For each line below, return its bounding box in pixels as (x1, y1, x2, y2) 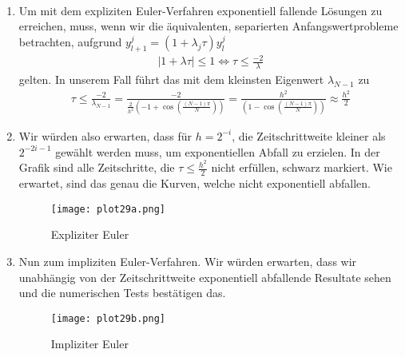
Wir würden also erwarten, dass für (18, 127, 193, 144)
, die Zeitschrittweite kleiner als (232, 127, 386, 144)
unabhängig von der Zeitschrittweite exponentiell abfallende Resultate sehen (18, 268, 391, 285)
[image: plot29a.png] (50, 203, 165, 215)
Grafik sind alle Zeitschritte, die (18, 159, 175, 176)
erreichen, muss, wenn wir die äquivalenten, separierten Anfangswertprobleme (18, 18, 399, 34)
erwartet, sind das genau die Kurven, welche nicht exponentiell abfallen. (18, 175, 371, 192)
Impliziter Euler (50, 335, 129, 352)
